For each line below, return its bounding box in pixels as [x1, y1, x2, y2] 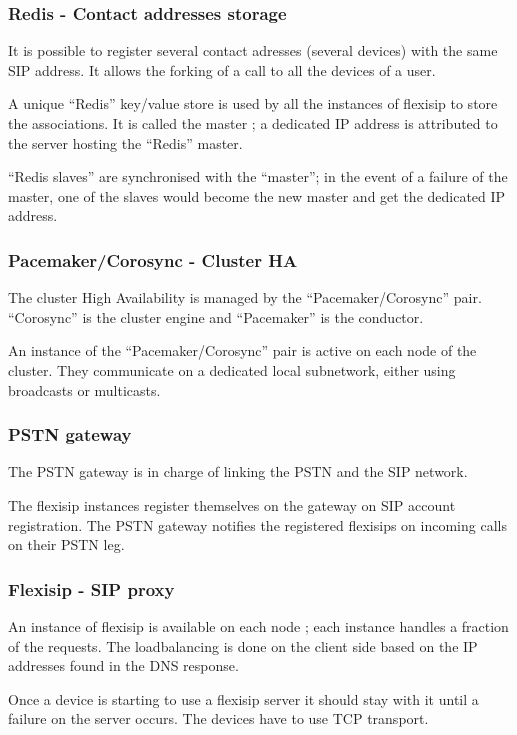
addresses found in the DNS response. [8, 655, 239, 676]
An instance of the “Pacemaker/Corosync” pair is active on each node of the [8, 340, 477, 361]
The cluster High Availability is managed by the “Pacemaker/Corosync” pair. [8, 287, 482, 308]
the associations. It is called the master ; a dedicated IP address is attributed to [8, 113, 498, 133]
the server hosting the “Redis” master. [8, 132, 243, 153]
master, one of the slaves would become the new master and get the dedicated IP [8, 185, 506, 206]
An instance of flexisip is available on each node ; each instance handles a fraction [8, 615, 509, 636]
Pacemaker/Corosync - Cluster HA [8, 247, 298, 272]
